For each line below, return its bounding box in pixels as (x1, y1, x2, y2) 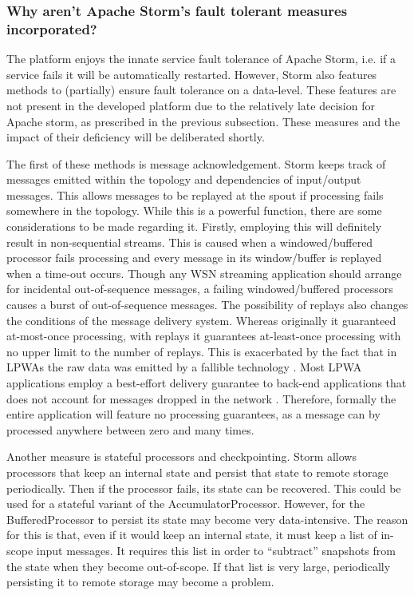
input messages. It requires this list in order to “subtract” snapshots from (36, 541, 396, 558)
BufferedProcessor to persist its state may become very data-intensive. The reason (6, 510, 408, 527)
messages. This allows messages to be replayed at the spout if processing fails (6, 186, 384, 203)
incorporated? (6, 18, 97, 38)
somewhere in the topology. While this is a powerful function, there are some (6, 202, 382, 219)
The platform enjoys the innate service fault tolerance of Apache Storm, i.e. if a (6, 50, 396, 67)
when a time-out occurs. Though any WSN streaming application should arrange (6, 264, 402, 281)
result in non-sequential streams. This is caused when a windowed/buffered (6, 233, 373, 250)
